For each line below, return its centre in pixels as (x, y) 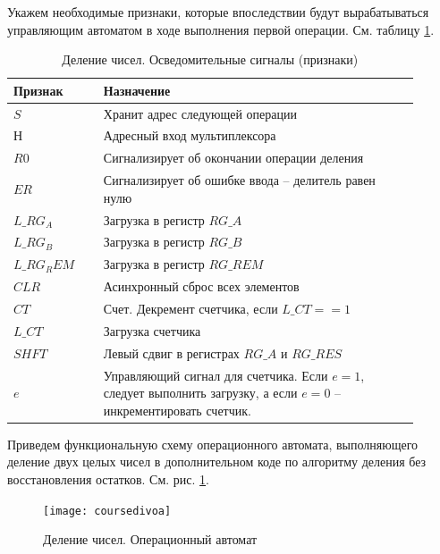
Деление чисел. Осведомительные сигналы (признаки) (210, 59)
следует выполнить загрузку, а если (200, 393)
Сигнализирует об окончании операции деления (233, 158)
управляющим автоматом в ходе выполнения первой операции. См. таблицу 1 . (221, 29)
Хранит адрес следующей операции (200, 113)
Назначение (137, 90)
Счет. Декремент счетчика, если (190, 308)
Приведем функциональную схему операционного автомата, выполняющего (213, 444)
